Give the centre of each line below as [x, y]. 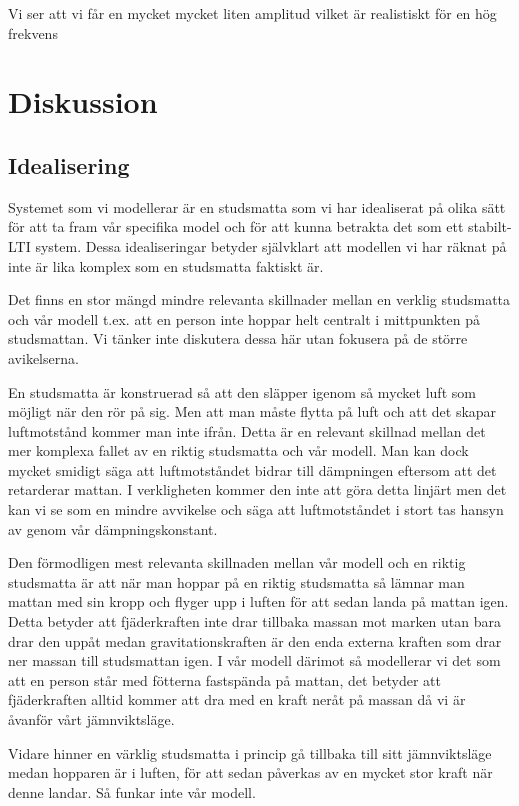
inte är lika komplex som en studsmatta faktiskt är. [166, 265]
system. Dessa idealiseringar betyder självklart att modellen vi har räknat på [271, 245]
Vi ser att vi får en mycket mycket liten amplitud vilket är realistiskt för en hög [252, 13]
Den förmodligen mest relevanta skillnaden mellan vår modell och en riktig [237, 562]
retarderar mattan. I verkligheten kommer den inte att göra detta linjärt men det [257, 489]
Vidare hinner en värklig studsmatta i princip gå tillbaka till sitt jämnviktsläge [250, 752]
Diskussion [83, 101]
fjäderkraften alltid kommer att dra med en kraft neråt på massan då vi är [237, 699]
